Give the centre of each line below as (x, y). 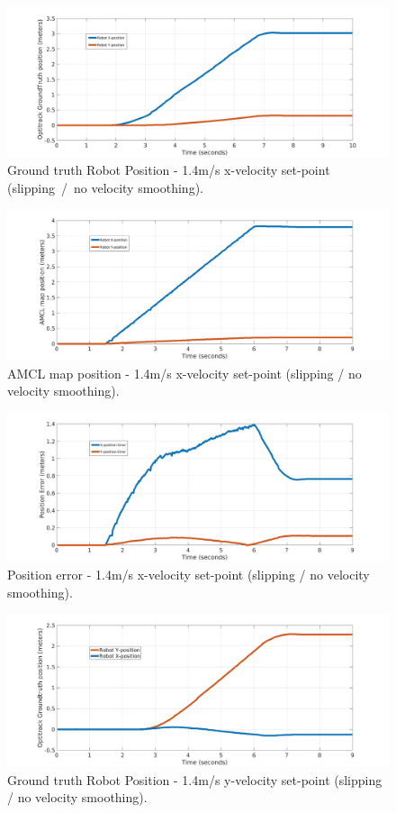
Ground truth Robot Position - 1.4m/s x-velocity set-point (169, 170)
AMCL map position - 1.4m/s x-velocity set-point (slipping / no (184, 373)
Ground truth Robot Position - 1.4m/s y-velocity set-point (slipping (195, 779)
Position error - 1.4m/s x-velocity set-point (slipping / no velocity (189, 574)
